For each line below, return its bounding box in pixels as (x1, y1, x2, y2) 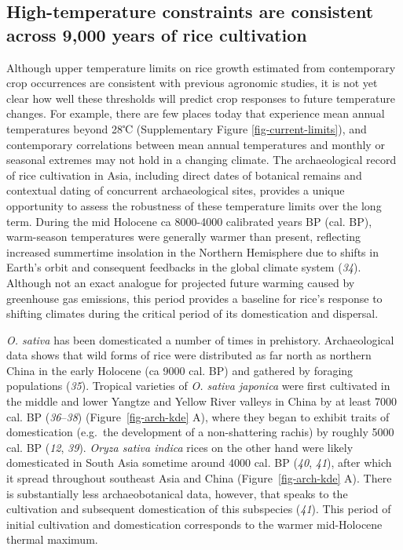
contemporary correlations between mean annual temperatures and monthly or (6, 136, 385, 152)
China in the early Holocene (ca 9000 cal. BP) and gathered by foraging (6, 362, 354, 378)
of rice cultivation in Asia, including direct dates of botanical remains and (6, 166, 362, 183)
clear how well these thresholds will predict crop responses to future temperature (6, 89, 396, 106)
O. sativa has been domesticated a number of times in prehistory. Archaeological (6, 331, 394, 348)
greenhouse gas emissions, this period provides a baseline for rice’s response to (6, 290, 383, 306)
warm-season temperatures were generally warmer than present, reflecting (6, 228, 361, 245)
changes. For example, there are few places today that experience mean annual (6, 105, 385, 122)
